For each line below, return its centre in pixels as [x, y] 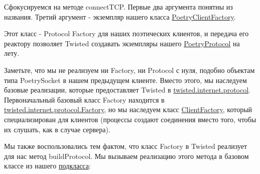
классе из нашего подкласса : [47, 166]
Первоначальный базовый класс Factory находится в [84, 99]
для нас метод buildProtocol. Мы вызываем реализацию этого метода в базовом [126, 156]
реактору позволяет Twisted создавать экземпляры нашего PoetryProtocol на [122, 43]
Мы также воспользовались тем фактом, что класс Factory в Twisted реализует [126, 146]
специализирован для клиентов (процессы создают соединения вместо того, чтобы [130, 119]
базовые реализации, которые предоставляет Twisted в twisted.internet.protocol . [127, 90]
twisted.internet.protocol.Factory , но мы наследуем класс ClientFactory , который [128, 109]
